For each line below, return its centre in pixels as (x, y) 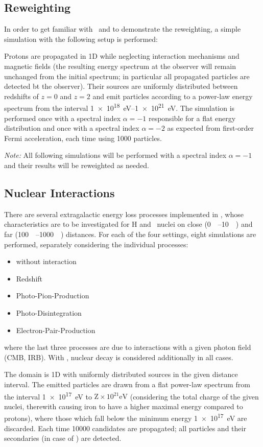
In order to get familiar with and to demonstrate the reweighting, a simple (123, 29)
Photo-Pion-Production (53, 296)
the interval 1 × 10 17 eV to (48, 395)
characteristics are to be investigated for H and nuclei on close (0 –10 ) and (128, 224)
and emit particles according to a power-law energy (173, 96)
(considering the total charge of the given (194, 396)
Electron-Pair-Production (56, 330)
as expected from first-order (211, 128)
